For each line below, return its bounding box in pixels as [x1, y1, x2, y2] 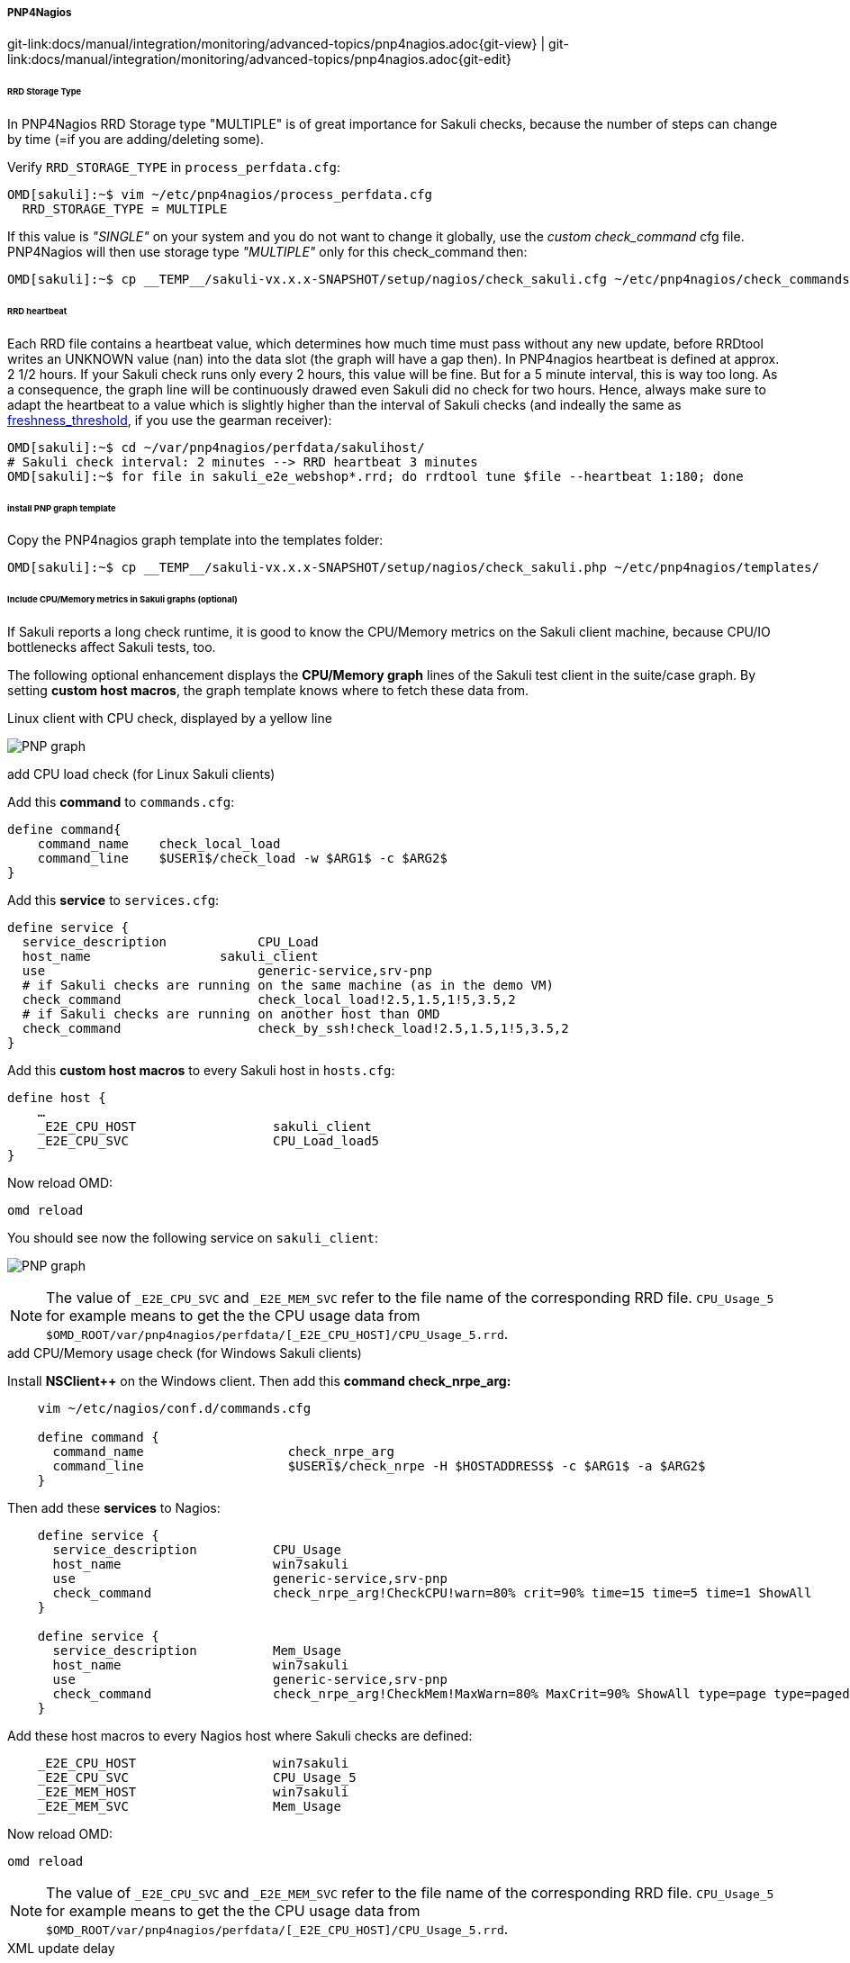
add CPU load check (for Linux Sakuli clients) [7, 766, 276, 782]
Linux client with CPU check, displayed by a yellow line [7, 710, 332, 727]
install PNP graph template [7, 502, 116, 513]
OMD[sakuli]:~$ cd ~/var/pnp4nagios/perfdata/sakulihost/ [7, 439, 425, 455]
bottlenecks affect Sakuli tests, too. [7, 639, 216, 656]
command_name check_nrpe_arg [52, 1444, 394, 1460]
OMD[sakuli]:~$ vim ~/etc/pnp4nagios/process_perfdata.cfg [7, 187, 433, 203]
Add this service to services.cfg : [7, 892, 220, 909]
